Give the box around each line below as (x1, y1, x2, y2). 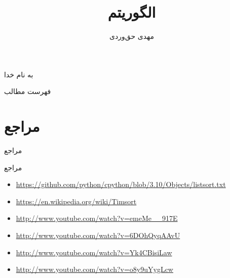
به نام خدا (4, 69, 33, 79)
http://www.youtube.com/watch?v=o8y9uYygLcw (16, 264, 173, 274)
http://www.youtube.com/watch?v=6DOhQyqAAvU (16, 230, 180, 240)
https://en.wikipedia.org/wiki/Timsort (16, 196, 137, 206)
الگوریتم (107, 2, 156, 22)
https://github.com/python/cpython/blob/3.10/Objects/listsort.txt (16, 179, 226, 190)
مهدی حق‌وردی (109, 31, 154, 41)
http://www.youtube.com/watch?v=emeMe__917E (16, 213, 178, 223)
